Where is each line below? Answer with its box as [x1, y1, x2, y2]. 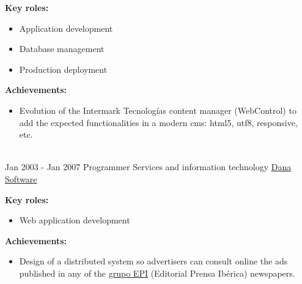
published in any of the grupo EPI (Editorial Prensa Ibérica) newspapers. [19, 266, 295, 279]
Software [5, 172, 37, 185]
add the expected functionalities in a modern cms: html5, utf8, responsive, [19, 116, 298, 129]
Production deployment [19, 62, 108, 75]
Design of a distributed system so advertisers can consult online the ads [19, 255, 288, 267]
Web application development [19, 214, 130, 226]
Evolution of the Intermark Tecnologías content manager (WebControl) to [19, 103, 296, 116]
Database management [19, 42, 105, 55]
